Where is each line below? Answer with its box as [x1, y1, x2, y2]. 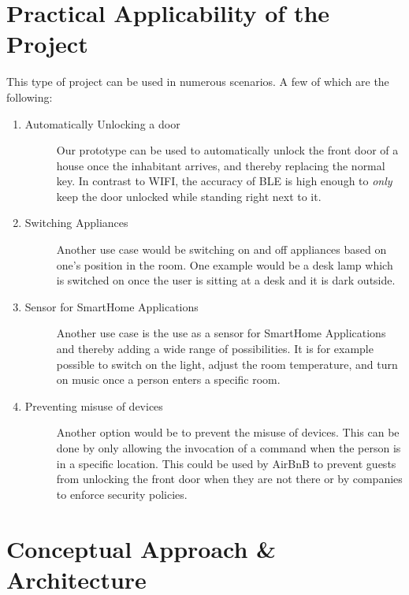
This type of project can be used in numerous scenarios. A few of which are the [6, 73, 389, 90]
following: [6, 88, 53, 105]
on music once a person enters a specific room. [56, 371, 281, 388]
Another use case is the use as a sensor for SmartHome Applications [56, 325, 386, 341]
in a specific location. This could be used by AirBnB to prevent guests [56, 455, 396, 471]
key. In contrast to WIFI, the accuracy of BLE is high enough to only [56, 173, 392, 189]
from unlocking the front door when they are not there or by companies [56, 470, 403, 487]
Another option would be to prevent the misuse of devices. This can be [56, 424, 400, 441]
